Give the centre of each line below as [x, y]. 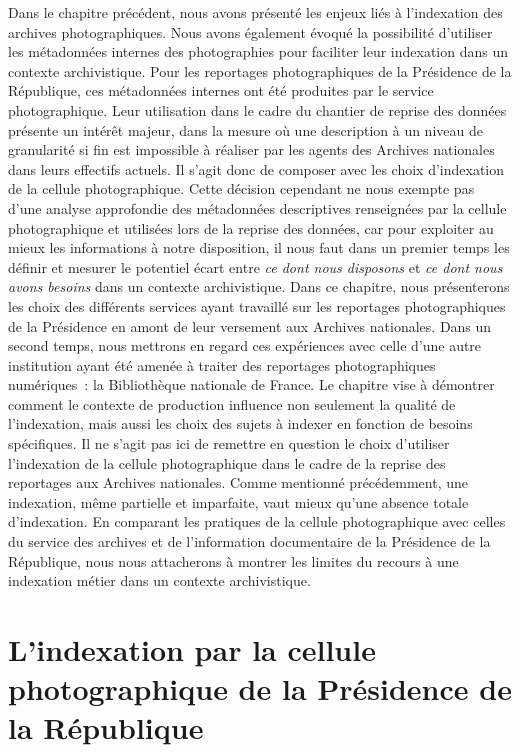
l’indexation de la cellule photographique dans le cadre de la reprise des [227, 462]
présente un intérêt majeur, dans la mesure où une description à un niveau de [245, 129]
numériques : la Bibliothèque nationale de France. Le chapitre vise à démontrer [251, 384]
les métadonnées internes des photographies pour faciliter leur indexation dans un [258, 51]
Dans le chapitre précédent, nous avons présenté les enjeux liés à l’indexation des [255, 12]
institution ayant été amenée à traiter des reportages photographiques [222, 364]
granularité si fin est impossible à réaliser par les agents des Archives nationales [251, 149]
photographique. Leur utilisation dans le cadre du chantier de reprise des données [257, 109]
